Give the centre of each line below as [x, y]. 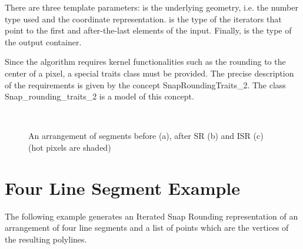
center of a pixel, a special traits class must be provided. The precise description [149, 73]
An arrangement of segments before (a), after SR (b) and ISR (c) [146, 136]
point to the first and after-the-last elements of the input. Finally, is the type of [148, 30]
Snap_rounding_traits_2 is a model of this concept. [99, 96]
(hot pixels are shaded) [70, 147]
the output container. [43, 41]
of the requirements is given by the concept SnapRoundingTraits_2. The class [145, 84]
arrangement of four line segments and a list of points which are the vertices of [147, 228]
